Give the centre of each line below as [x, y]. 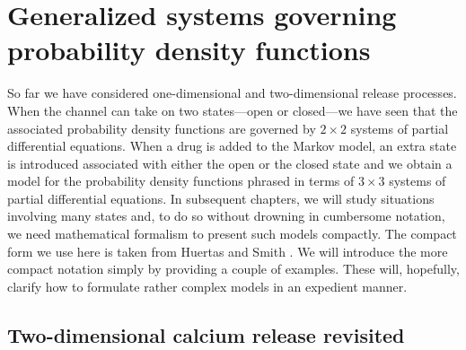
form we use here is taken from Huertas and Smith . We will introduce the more [228, 251]
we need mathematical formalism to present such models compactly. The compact [232, 234]
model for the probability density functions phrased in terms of [181, 181]
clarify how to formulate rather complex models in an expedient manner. [207, 286]
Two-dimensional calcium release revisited [206, 334]
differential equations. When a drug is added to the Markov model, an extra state [232, 146]
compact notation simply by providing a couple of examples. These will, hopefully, [233, 269]
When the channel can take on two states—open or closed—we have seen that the [233, 110]
